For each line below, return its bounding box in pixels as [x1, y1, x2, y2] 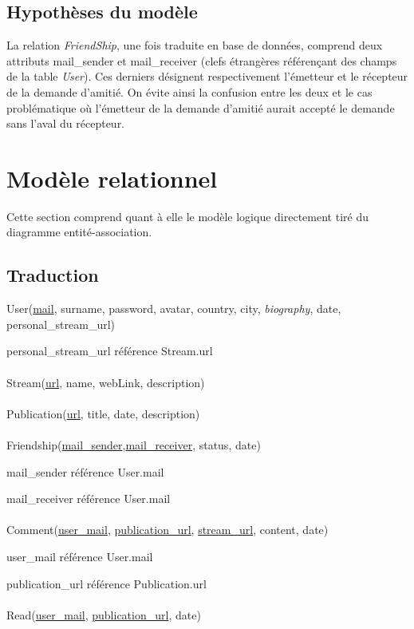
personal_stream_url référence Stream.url [6, 342, 213, 359]
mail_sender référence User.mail [6, 463, 164, 480]
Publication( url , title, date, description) [6, 405, 200, 421]
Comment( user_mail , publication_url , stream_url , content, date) [6, 521, 329, 538]
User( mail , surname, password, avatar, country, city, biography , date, [6, 300, 341, 317]
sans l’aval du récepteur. [6, 115, 125, 132]
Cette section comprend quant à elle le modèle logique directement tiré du [6, 208, 369, 224]
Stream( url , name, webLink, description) [6, 374, 205, 390]
